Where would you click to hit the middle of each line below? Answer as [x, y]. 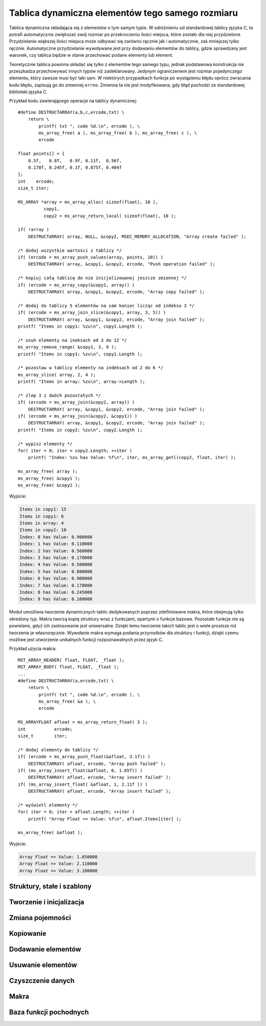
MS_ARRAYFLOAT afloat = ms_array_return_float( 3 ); [83, 722]
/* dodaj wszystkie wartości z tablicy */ [70, 250]
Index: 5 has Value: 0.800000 [56, 571]
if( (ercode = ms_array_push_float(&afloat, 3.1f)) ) [84, 757]
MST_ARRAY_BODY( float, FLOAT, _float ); [68, 667]
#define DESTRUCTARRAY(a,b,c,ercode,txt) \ [71, 112]
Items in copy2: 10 [43, 530]
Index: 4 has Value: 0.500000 [56, 565]
